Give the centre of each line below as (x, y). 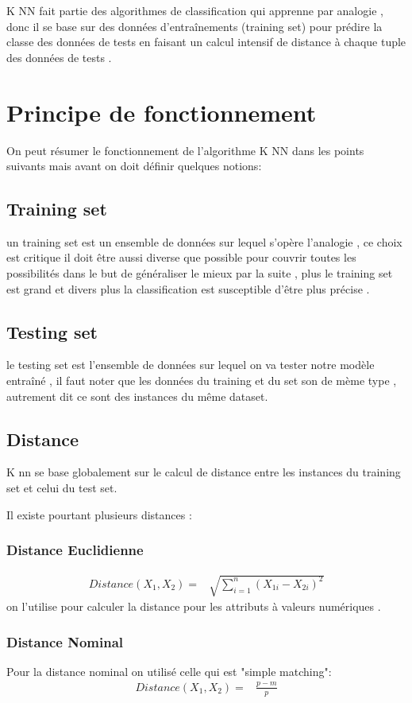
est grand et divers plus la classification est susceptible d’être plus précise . (188, 288)
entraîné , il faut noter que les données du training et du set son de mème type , (202, 381)
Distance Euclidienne (75, 550)
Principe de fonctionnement (162, 112)
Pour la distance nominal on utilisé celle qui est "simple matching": (169, 671)
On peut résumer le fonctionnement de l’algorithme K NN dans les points (185, 150)
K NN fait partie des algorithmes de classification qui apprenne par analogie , (195, 10)
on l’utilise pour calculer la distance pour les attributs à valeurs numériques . (194, 606)
